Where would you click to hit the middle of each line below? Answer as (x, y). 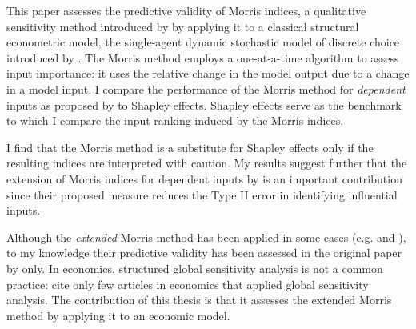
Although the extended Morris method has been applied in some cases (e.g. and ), (206, 237)
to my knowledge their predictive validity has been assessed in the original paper (204, 253)
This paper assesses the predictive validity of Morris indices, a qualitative (186, 10)
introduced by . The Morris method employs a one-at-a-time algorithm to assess (203, 57)
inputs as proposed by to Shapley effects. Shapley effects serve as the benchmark (204, 104)
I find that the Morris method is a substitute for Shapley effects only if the (190, 147)
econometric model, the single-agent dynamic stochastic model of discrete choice (203, 42)
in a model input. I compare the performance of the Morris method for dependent (206, 88)
